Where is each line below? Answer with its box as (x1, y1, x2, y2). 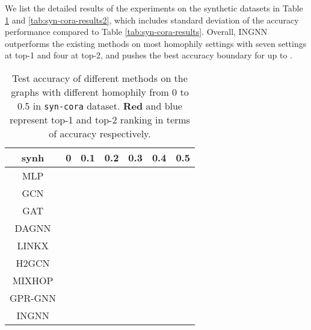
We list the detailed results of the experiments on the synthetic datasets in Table (5, 2, 303, 14)
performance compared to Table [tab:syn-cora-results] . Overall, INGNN (5, 25, 268, 38)
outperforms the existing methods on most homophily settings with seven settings (5, 37, 307, 49)
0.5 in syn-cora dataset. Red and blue (17, 98, 182, 113)
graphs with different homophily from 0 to (11, 84, 189, 99)
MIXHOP (12, 273, 54, 287)
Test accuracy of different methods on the (12, 70, 188, 85)
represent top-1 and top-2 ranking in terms (9, 112, 190, 126)
